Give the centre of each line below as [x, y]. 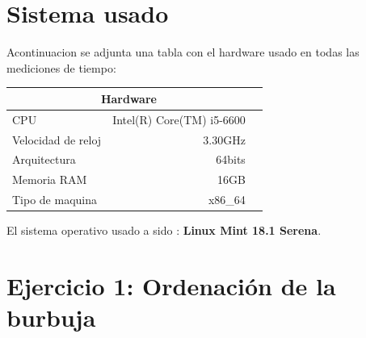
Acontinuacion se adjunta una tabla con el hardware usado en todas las [183, 52]
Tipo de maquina [55, 200]
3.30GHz [224, 139]
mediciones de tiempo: [61, 67]
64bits [231, 159]
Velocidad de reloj [57, 139]
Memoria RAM [50, 179]
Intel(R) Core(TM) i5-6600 [179, 119]
